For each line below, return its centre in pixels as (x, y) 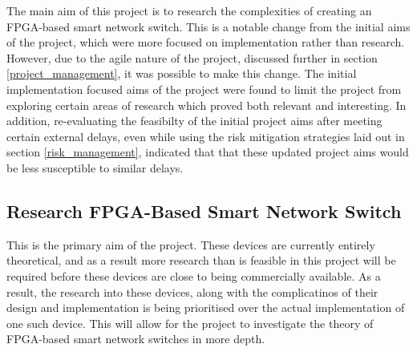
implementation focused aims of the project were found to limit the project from (204, 89)
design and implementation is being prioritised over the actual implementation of (206, 307)
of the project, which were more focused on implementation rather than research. (206, 42)
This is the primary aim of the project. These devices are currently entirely (191, 244)
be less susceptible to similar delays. (95, 167)
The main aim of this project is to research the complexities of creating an (189, 10)
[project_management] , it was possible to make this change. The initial (182, 73)
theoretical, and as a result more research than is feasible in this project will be (201, 260)
